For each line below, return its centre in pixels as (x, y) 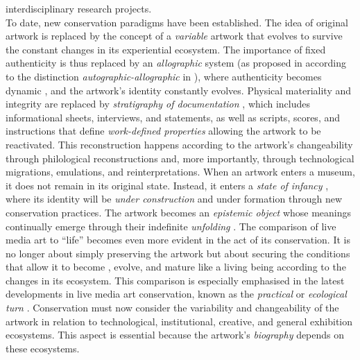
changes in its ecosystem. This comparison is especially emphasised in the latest (175, 280)
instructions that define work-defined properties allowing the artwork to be (163, 131)
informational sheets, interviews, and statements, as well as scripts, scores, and (173, 117)
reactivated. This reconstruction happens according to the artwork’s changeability (179, 144)
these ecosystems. (43, 348)
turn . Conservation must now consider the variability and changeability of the (172, 308)
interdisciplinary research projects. (79, 8)
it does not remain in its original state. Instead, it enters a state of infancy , (167, 185)
